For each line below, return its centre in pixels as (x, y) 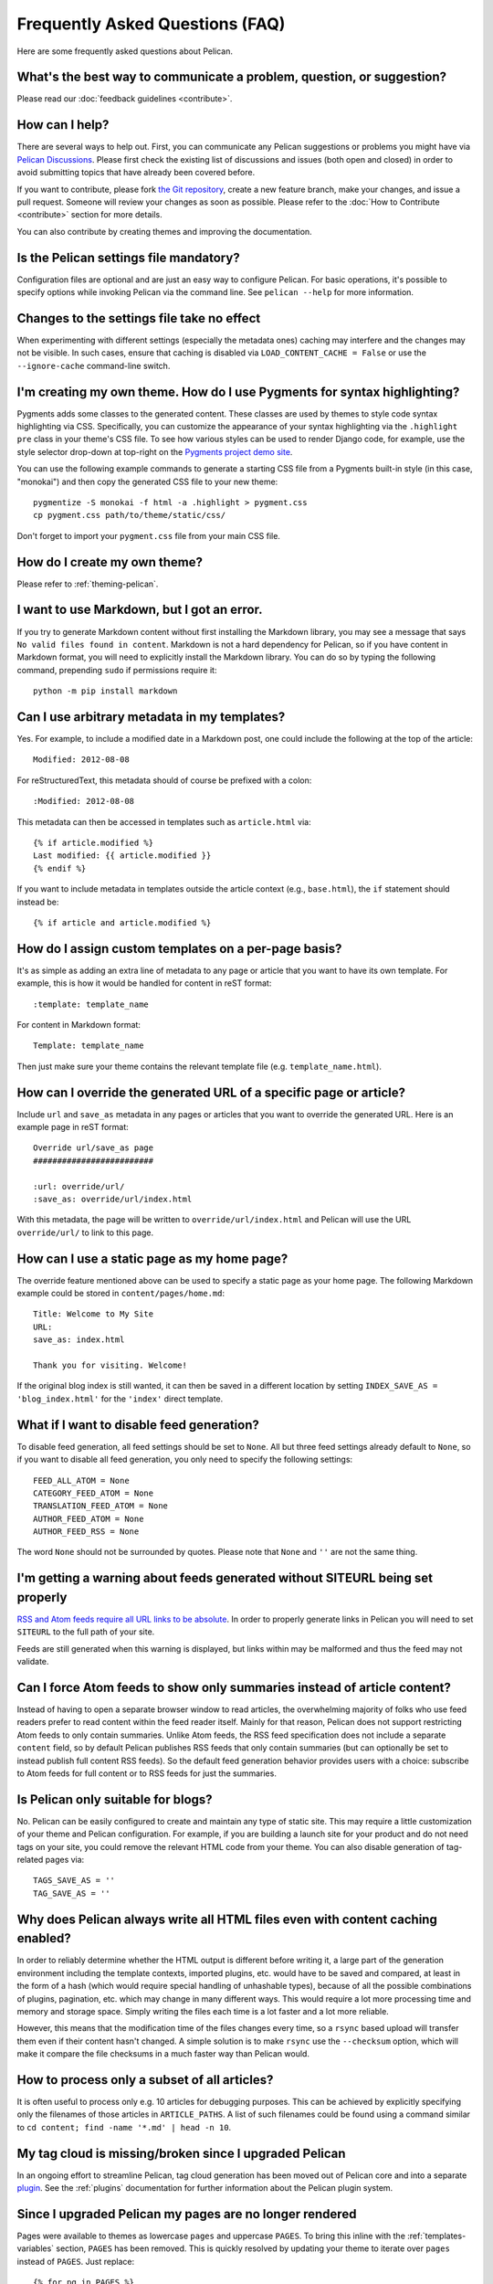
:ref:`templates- (436, 2236)
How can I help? (63, 125)
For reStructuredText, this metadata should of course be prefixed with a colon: (164, 780)
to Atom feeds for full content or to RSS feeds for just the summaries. (147, 1773)
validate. (33, 1662)
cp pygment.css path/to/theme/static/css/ (130, 515)
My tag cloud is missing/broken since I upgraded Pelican (181, 2153)
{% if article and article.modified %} (122, 922)
